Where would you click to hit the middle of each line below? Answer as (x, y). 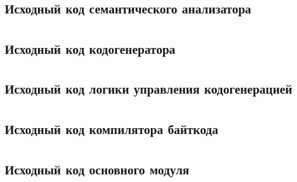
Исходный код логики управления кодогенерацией (148, 89)
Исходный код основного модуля (97, 169)
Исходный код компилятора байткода (112, 128)
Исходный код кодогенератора (90, 48)
